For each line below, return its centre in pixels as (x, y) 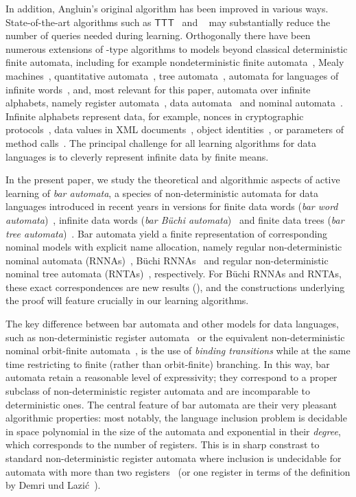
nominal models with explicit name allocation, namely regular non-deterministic (174, 247)
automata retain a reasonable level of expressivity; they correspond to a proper (171, 377)
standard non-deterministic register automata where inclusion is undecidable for (174, 458)
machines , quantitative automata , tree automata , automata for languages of (172, 75)
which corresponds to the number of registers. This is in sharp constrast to (163, 444)
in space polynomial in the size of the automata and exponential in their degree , (173, 431)
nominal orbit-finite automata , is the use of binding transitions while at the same (178, 350)
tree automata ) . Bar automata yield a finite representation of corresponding (167, 233)
